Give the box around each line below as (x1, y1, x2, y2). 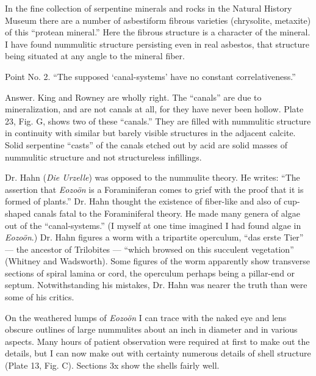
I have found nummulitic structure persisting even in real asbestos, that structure (5, 37, 309, 50)
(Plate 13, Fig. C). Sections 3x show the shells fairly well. (5, 359, 220, 372)
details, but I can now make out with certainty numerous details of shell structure (5, 347, 311, 360)
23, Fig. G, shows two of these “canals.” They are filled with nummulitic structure (5, 114, 311, 127)
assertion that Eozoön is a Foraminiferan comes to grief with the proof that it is (5, 183, 304, 195)
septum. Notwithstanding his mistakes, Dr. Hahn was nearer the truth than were (5, 278, 307, 291)
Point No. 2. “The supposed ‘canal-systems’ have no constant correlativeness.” (5, 70, 296, 82)
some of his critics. (5, 291, 74, 303)
